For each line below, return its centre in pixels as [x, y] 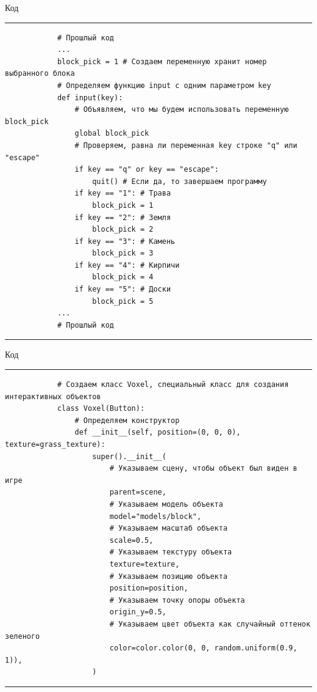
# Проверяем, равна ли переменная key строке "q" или [186, 145]
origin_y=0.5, [138, 612]
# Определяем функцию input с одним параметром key [164, 85]
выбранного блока [40, 74]
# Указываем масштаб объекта [169, 528]
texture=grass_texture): [55, 444]
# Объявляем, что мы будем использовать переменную [182, 110]
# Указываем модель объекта [166, 504]
